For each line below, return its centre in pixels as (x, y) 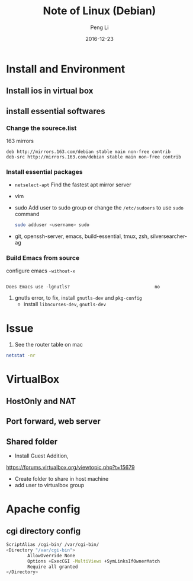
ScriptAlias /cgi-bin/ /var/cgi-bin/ (53, 545)
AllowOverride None (52, 555)
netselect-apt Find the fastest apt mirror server (73, 185)
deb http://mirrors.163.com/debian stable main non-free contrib (88, 152)
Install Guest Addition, (42, 456)
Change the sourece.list (41, 128)
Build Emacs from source (43, 258)
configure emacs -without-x (41, 271)
